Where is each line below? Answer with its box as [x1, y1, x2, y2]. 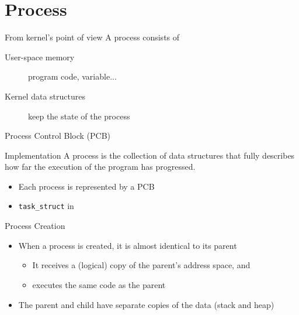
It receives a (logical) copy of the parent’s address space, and [32, 259, 251, 271]
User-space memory [5, 50, 75, 63]
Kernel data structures [5, 90, 85, 102]
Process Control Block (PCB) [5, 129, 111, 142]
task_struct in [18, 200, 74, 212]
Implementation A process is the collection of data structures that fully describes [5, 149, 295, 161]
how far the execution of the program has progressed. [5, 160, 196, 173]
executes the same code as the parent [32, 278, 166, 290]
